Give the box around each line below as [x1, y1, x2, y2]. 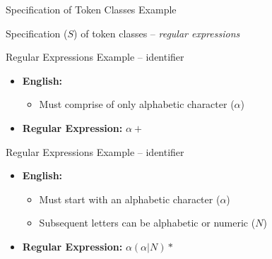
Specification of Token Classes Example [6, 2, 177, 16]
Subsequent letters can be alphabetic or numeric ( [39, 215, 256, 230]
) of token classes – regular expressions [73, 25, 240, 40]
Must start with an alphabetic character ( [39, 191, 220, 206]
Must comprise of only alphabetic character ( [39, 97, 235, 112]
